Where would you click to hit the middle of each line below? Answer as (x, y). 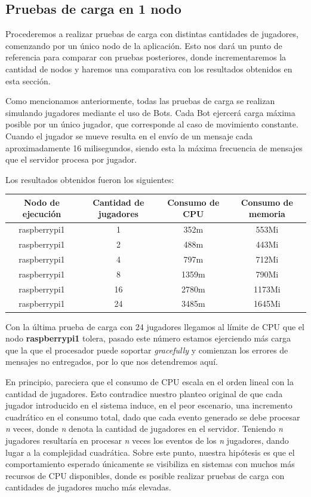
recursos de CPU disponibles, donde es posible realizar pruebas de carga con (145, 475)
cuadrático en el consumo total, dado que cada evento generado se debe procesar (153, 417)
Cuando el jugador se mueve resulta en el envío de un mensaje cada (129, 135)
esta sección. (28, 80)
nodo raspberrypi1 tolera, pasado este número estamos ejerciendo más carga (148, 338)
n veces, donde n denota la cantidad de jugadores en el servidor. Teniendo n (144, 429)
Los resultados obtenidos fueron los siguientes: (90, 179)
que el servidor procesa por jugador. (71, 159)
